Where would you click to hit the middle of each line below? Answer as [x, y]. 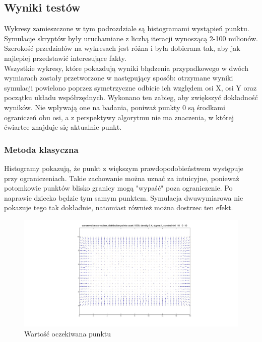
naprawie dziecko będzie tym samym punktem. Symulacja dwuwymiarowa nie [124, 197]
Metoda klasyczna [41, 149]
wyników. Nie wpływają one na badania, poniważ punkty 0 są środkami [115, 107]
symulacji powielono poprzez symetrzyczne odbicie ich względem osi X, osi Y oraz [130, 87]
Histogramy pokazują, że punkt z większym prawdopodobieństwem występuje [124, 168]
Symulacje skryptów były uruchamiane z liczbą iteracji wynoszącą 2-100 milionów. [131, 38]
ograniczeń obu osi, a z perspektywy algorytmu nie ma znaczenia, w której [119, 117]
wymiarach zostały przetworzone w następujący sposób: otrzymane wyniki [119, 78]
